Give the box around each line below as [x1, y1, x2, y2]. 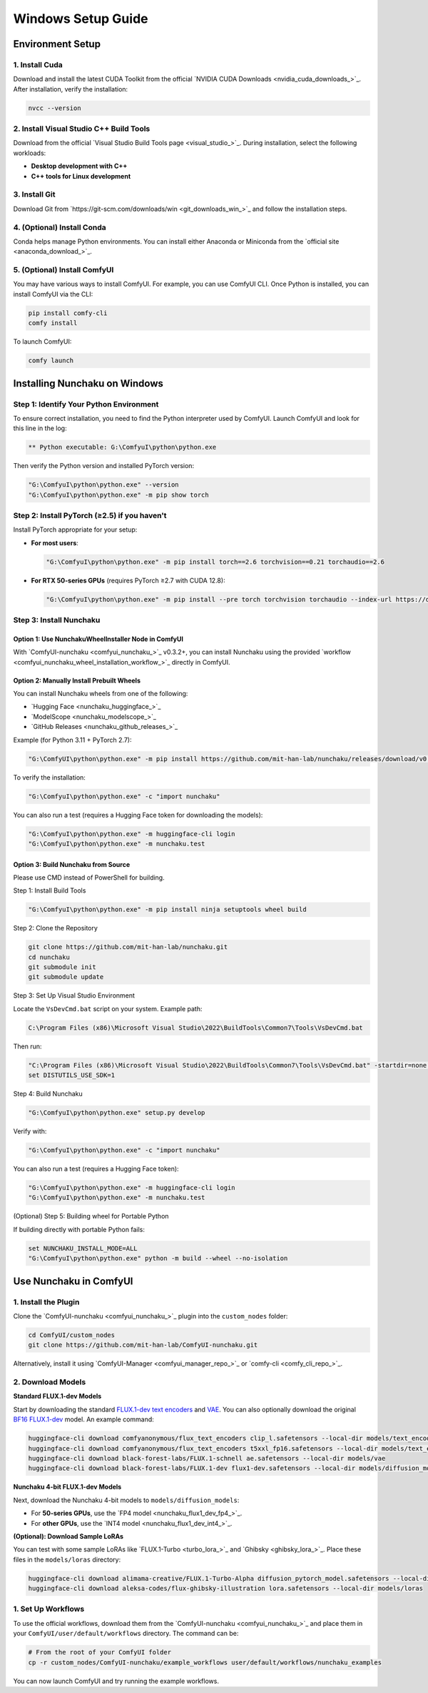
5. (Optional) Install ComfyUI [13, 265, 114, 275]
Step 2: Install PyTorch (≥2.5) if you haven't [13, 510, 167, 520]
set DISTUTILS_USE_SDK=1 [28, 1071, 116, 1079]
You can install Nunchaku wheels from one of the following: [13, 690, 188, 698]
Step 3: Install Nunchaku [13, 615, 101, 625]
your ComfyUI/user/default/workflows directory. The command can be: [13, 1629, 239, 1638]
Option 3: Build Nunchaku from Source [13, 860, 131, 868]
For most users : [31, 538, 78, 547]
